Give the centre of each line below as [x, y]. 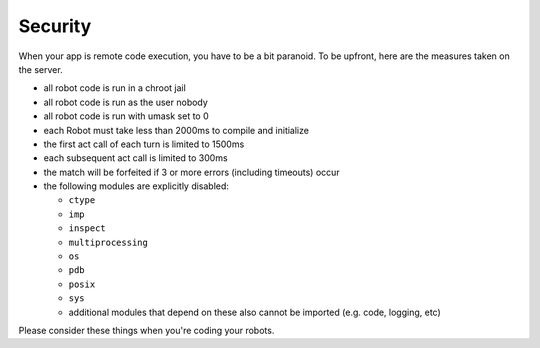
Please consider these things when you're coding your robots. [146, 330]
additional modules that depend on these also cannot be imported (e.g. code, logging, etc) [255, 312]
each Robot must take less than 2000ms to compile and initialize [176, 130]
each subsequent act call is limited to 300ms [136, 158]
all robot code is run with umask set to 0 [126, 116]
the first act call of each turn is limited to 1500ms [144, 144]
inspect [87, 228]
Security [55, 26]
